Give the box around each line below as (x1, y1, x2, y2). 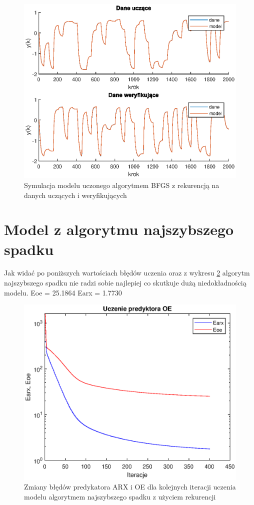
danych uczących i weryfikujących (24, 189, 127, 200)
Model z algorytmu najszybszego (4, 219, 234, 239)
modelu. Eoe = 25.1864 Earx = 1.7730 (4, 287, 122, 297)
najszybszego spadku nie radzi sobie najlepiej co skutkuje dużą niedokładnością (4, 277, 246, 288)
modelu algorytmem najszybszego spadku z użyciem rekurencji (24, 491, 216, 501)
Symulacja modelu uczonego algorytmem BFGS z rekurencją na (24, 179, 219, 190)
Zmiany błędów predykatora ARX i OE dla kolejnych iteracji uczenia (24, 481, 236, 492)
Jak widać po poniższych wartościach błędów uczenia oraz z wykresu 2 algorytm (4, 267, 250, 278)
